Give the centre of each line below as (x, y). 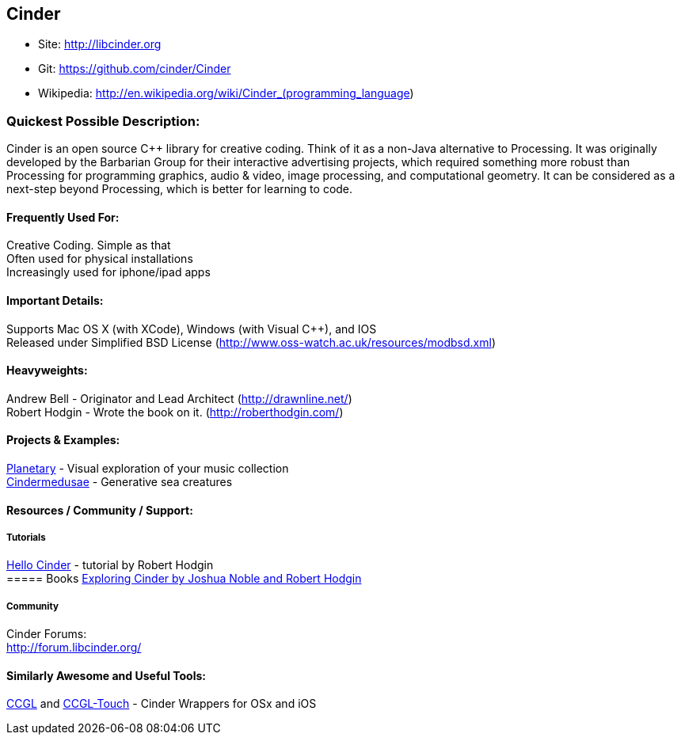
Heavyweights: (47, 370)
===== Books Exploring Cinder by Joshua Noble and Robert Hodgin (184, 579)
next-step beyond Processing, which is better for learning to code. (180, 189)
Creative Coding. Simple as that (89, 245)
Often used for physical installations (100, 259)
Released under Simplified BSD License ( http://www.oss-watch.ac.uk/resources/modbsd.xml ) (251, 342)
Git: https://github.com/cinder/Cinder (135, 69)
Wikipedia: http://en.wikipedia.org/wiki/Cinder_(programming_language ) (226, 93)
